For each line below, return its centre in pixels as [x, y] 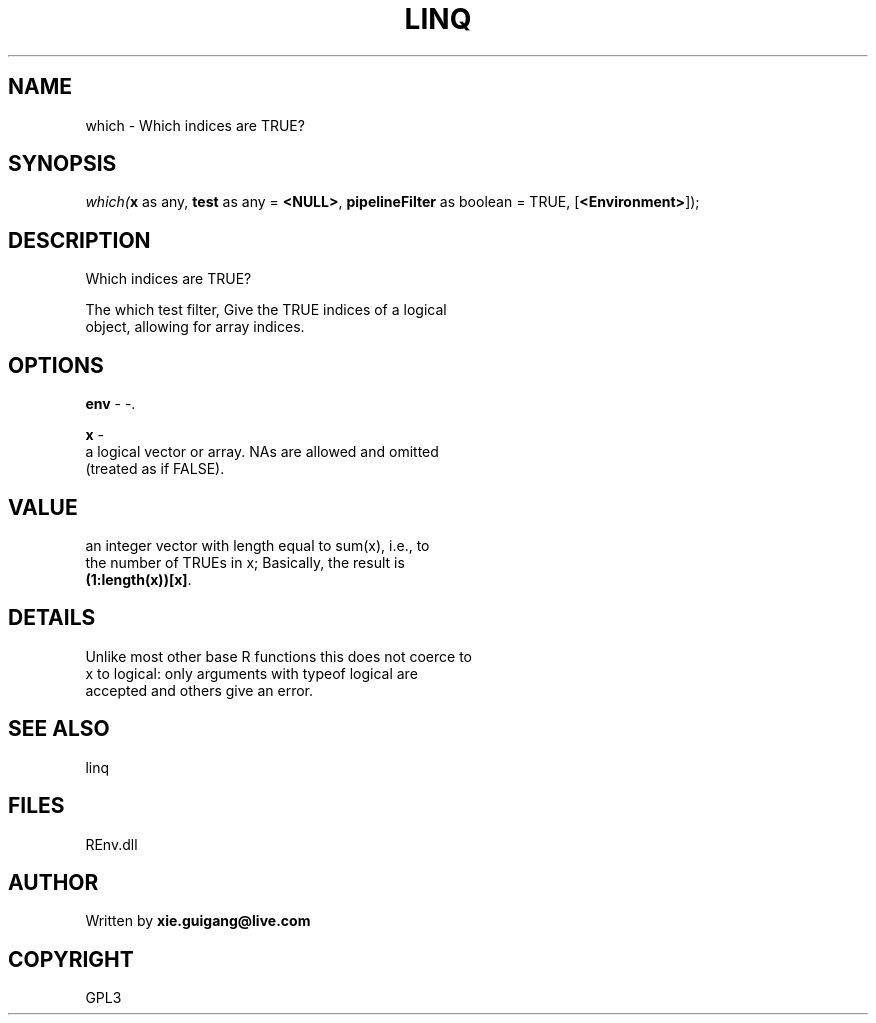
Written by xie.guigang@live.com [198, 921]
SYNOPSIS [62, 164]
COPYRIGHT [71, 959]
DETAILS [52, 618]
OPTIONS [56, 365]
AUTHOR [53, 882]
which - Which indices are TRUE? [195, 125]
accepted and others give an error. [199, 690]
